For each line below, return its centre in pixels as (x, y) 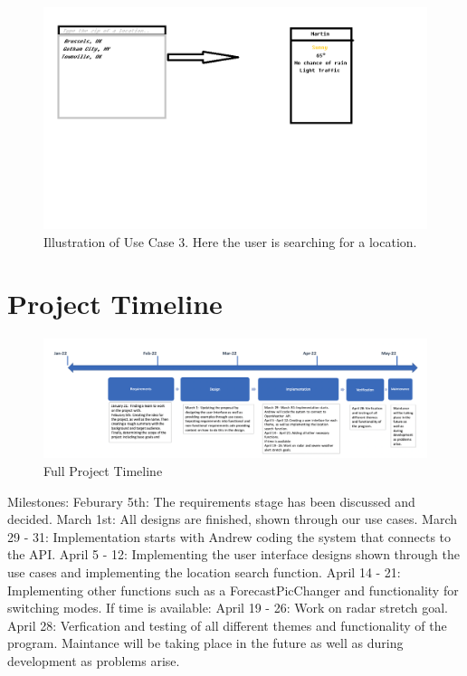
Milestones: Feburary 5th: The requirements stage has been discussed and (211, 501)
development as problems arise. (94, 660)
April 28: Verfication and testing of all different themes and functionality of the (227, 625)
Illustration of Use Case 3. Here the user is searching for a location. (230, 241)
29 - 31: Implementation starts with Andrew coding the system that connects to (229, 536)
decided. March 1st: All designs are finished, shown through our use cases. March (233, 519)
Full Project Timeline (103, 470)
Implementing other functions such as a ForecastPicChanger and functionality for (233, 590)
